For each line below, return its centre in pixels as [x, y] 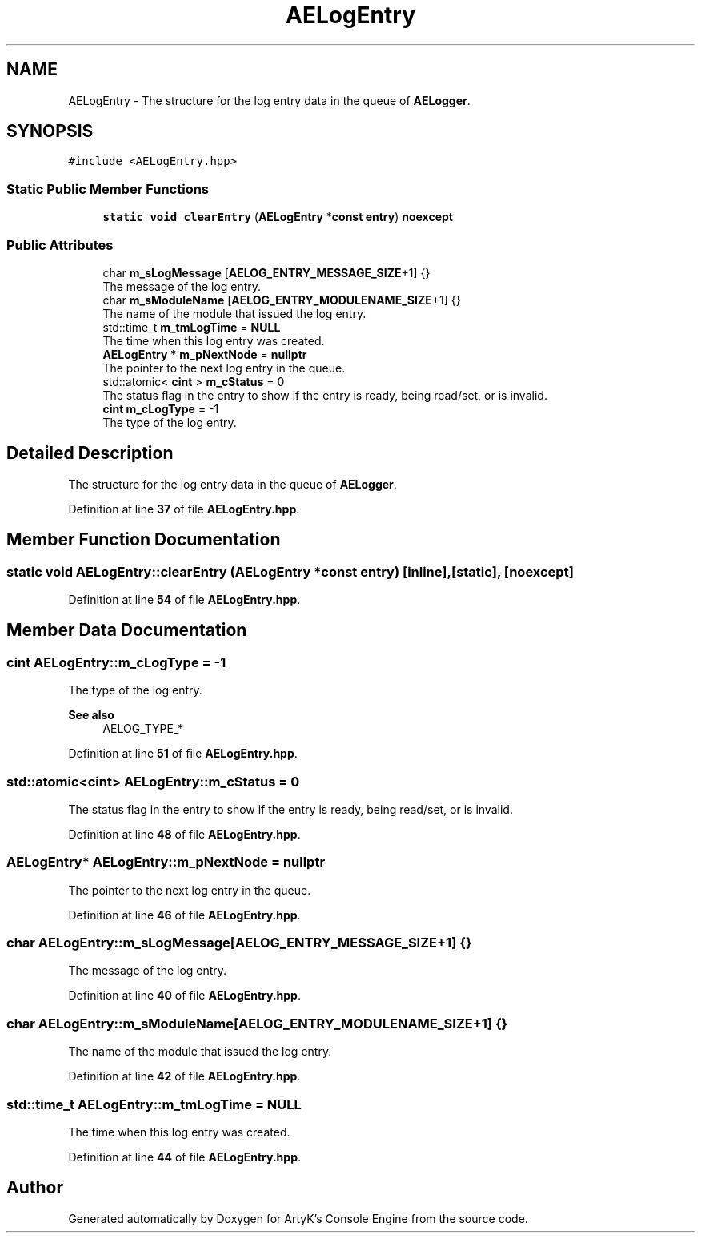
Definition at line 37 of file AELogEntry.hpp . [184, 509]
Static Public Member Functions [108, 189]
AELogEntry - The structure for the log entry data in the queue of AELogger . [269, 100]
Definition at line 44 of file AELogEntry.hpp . [185, 1157]
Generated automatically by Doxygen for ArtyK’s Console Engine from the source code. [298, 1218]
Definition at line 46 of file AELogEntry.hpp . [184, 915]
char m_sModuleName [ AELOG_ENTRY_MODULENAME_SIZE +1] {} [282, 300]
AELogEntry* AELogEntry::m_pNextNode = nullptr [166, 862]
